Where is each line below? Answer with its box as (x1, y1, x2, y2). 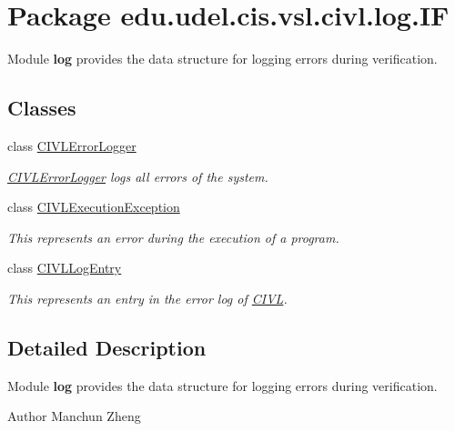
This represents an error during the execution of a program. (7, 227, 339, 246)
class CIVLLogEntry (7, 258, 122, 277)
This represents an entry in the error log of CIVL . (7, 288, 288, 307)
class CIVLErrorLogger (7, 135, 136, 155)
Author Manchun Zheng (7, 406, 141, 426)
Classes (7, 94, 76, 122)
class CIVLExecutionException (7, 197, 180, 216)
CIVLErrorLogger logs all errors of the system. (7, 166, 268, 185)
